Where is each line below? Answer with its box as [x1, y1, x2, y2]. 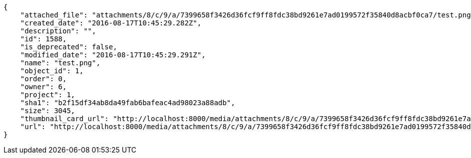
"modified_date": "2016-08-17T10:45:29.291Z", [20, 51, 206, 59]
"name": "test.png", [20, 59, 100, 67]
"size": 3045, [20, 107, 75, 115]
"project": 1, [20, 91, 75, 99]
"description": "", [20, 27, 96, 35]
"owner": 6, [20, 83, 67, 91]
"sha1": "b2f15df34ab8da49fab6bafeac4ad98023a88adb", [20, 99, 235, 107]
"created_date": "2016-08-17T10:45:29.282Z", [20, 19, 202, 27]
